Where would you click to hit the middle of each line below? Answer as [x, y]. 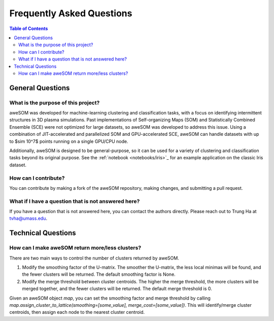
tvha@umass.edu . [28, 218]
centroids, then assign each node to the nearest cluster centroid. [77, 312]
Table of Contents [29, 28]
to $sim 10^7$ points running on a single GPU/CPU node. [69, 141]
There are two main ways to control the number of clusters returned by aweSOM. [94, 258]
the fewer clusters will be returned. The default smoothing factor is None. [99, 274]
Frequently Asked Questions [71, 13]
